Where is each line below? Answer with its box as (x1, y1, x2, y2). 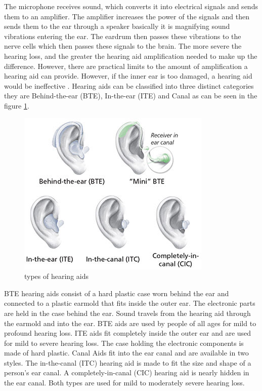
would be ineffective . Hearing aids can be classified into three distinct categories (4, 80, 254, 91)
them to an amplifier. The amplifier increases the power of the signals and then (4, 11, 250, 21)
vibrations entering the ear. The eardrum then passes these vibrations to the (4, 30, 241, 41)
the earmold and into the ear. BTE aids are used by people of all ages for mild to (4, 317, 256, 328)
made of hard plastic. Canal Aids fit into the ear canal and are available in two (4, 347, 249, 358)
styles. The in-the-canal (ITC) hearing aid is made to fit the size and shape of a (4, 357, 251, 368)
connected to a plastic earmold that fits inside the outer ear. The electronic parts (4, 298, 255, 308)
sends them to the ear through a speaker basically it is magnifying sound (4, 21, 230, 31)
